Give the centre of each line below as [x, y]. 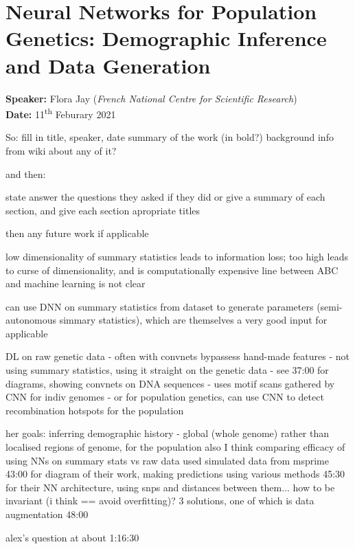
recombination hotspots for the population [95, 410]
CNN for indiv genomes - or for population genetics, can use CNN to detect [165, 397]
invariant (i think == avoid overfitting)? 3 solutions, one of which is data [160, 501]
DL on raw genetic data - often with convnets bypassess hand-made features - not [177, 356]
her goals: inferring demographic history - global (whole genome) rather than [168, 433]
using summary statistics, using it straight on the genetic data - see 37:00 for [167, 370]
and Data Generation [108, 65]
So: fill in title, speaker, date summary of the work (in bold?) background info [170, 137]
